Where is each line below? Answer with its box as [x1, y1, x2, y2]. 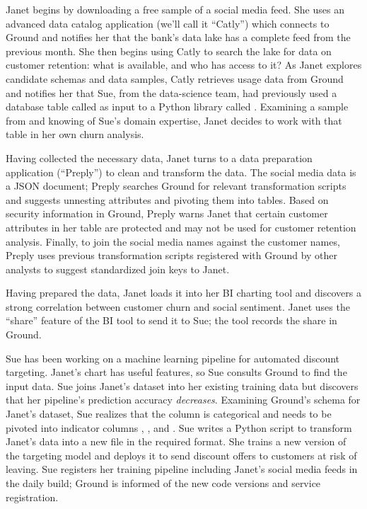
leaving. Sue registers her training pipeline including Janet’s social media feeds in [6, 462, 358, 476]
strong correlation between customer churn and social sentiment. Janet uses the [6, 299, 350, 314]
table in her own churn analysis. [6, 127, 144, 142]
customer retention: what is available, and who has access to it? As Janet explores [6, 57, 362, 72]
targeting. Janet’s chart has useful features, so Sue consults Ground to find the [6, 365, 347, 379]
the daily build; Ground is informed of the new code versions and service [6, 476, 321, 490]
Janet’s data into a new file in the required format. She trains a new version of [6, 434, 346, 449]
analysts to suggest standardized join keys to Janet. [6, 261, 230, 276]
